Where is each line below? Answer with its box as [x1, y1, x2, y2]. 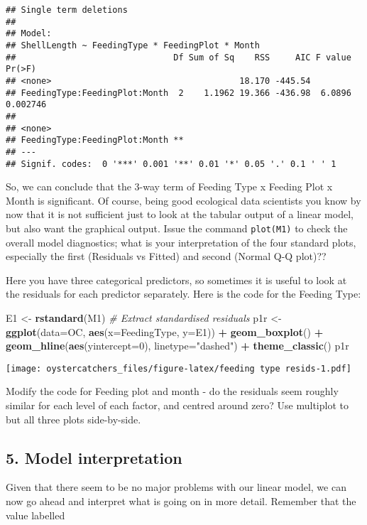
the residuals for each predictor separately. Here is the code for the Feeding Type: [6, 286, 361, 301]
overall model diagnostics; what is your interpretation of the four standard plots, [6, 234, 356, 249]
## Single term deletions [6, 5, 128, 15]
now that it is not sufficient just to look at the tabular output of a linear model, [6, 207, 354, 222]
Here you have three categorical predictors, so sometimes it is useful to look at [6, 272, 347, 287]
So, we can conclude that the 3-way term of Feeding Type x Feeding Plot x [6, 179, 333, 194]
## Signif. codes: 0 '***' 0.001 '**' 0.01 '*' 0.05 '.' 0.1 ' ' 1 [6, 158, 336, 169]
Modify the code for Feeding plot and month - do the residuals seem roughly [6, 384, 339, 399]
